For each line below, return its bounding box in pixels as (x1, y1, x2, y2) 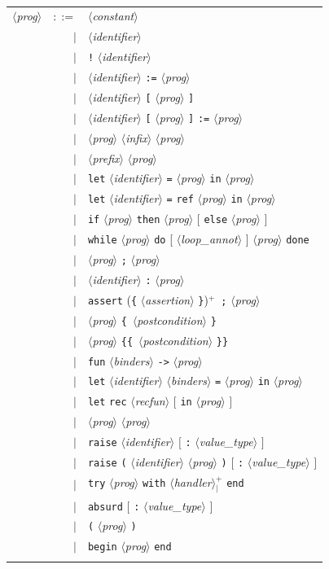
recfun (134, 392, 165, 409)
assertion (145, 291, 191, 308)
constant (92, 7, 134, 24)
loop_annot (181, 230, 238, 247)
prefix (92, 149, 120, 166)
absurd (87, 501, 123, 513)
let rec (87, 396, 127, 409)
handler (173, 473, 212, 490)
